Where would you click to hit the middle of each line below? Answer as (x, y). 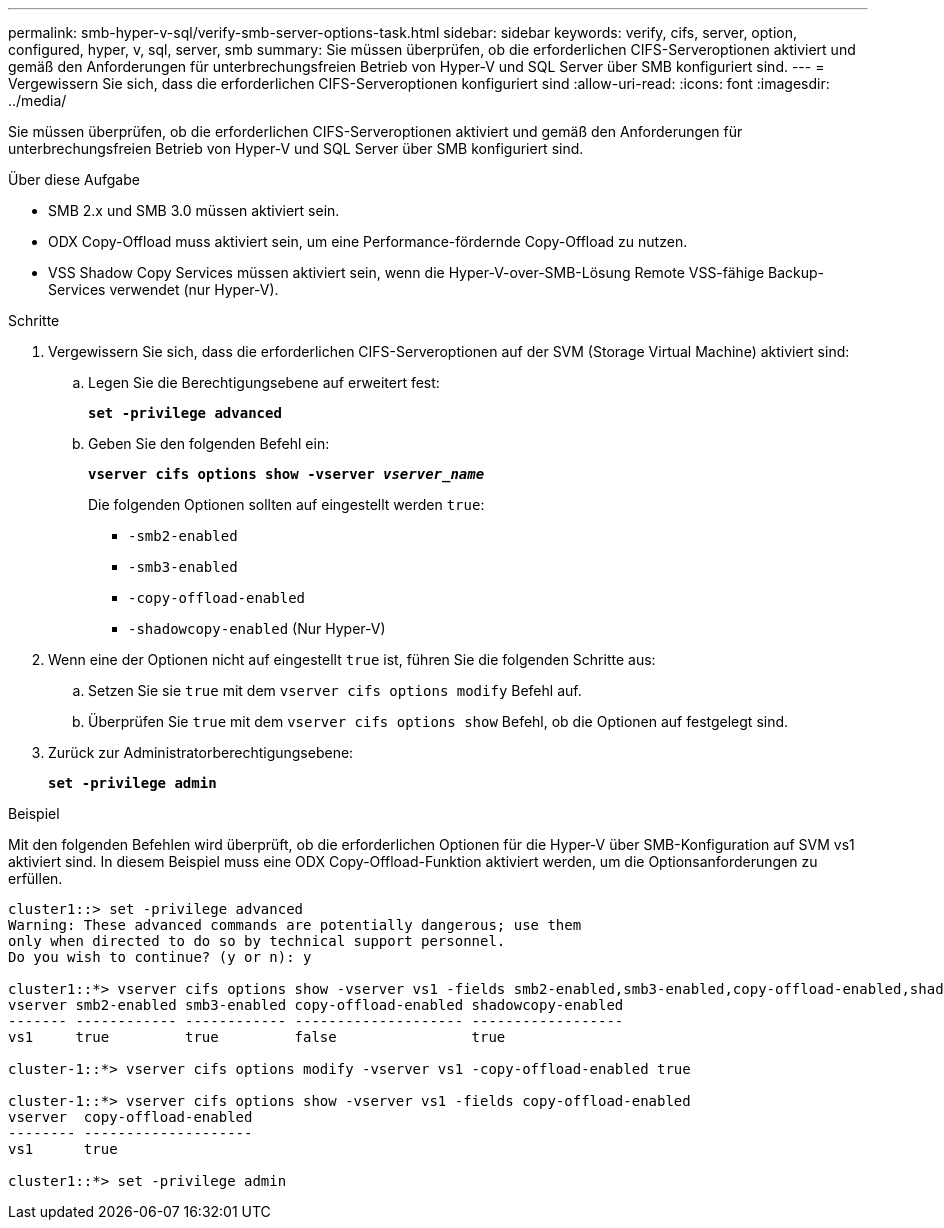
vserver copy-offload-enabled (130, 1117)
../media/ (37, 100)
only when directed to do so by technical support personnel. (257, 941)
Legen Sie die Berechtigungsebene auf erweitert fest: (264, 382)
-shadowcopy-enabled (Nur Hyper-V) (257, 628)
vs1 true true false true (257, 1037)
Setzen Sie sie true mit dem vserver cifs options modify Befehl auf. (335, 690)
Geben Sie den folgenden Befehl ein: (209, 443)
